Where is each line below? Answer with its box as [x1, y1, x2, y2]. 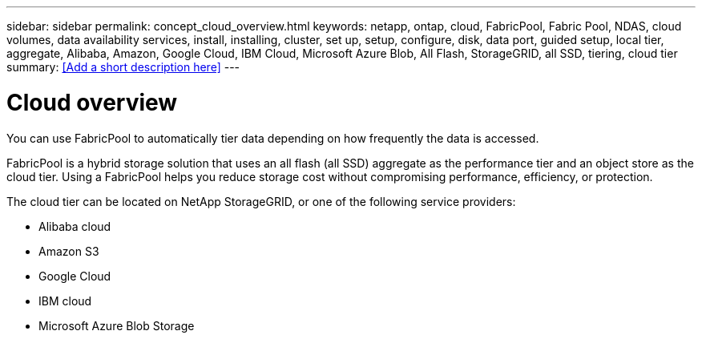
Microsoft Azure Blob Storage [38, 318, 195, 333]
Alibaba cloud [38, 219, 111, 233]
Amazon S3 [38, 244, 99, 258]
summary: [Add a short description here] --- [6, 60, 240, 74]
